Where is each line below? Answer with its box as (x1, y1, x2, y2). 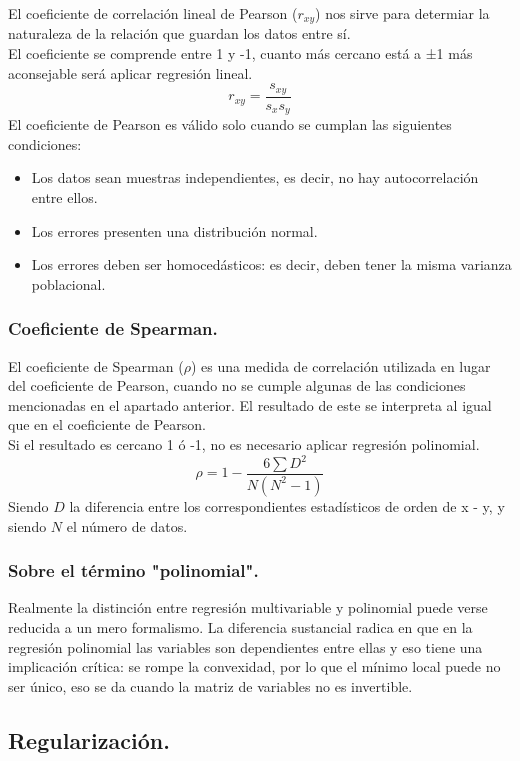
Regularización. (8, 724, 170, 755)
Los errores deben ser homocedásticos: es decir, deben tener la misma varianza (31, 254, 512, 275)
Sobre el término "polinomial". (8, 558, 259, 583)
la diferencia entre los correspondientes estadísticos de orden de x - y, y (69, 495, 505, 516)
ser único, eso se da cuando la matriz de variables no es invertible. (8, 675, 413, 696)
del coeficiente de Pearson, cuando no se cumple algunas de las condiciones (8, 375, 466, 396)
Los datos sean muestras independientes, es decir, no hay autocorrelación (31, 167, 479, 188)
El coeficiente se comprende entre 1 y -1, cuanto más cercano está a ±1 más (8, 43, 473, 64)
